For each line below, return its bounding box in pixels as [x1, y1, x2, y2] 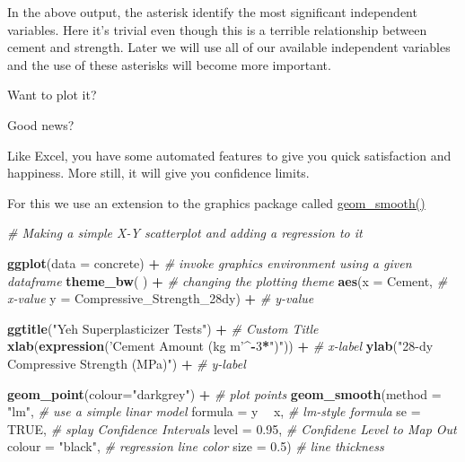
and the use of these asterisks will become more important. [7, 55, 331, 74]
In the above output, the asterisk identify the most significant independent [7, 3, 417, 21]
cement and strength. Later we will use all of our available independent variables [7, 38, 451, 57]
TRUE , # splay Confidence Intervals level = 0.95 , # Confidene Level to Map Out [7, 419, 457, 438]
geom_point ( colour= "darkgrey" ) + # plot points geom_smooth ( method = [7, 384, 442, 403]
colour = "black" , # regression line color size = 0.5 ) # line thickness [7, 437, 384, 456]
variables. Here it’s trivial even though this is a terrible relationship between [7, 20, 427, 39]
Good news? [7, 115, 75, 134]
